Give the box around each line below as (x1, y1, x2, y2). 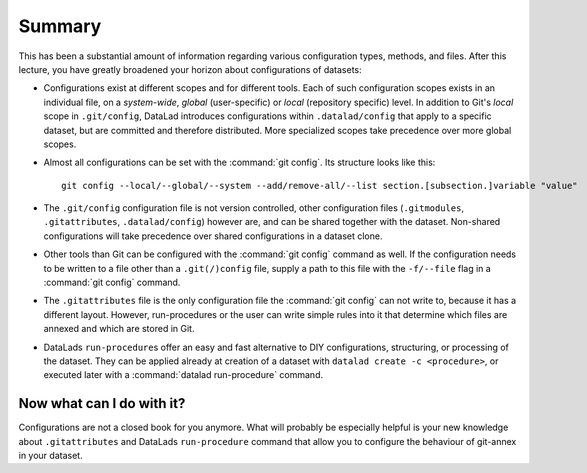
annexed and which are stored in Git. (43, 323, 195, 335)
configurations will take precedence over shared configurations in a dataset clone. (43, 230, 383, 242)
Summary (18, 15, 102, 37)
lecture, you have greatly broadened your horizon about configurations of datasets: (18, 63, 362, 75)
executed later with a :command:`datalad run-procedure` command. (43, 369, 324, 381)
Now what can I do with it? (18, 395, 186, 412)
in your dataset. (18, 450, 84, 462)
